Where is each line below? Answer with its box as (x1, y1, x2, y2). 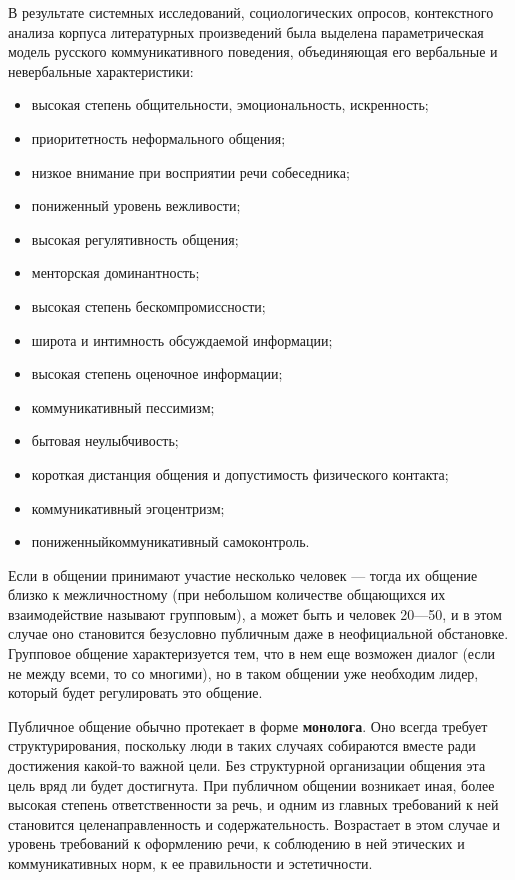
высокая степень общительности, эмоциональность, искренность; (31, 94, 429, 115)
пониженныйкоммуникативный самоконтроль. (31, 531, 310, 552)
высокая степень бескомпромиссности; (31, 295, 266, 316)
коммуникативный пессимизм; (31, 396, 215, 417)
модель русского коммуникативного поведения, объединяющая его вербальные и (8, 41, 498, 62)
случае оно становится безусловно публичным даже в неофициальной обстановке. (8, 623, 509, 644)
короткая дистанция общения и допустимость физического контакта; (31, 463, 449, 484)
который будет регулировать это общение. (8, 682, 263, 703)
